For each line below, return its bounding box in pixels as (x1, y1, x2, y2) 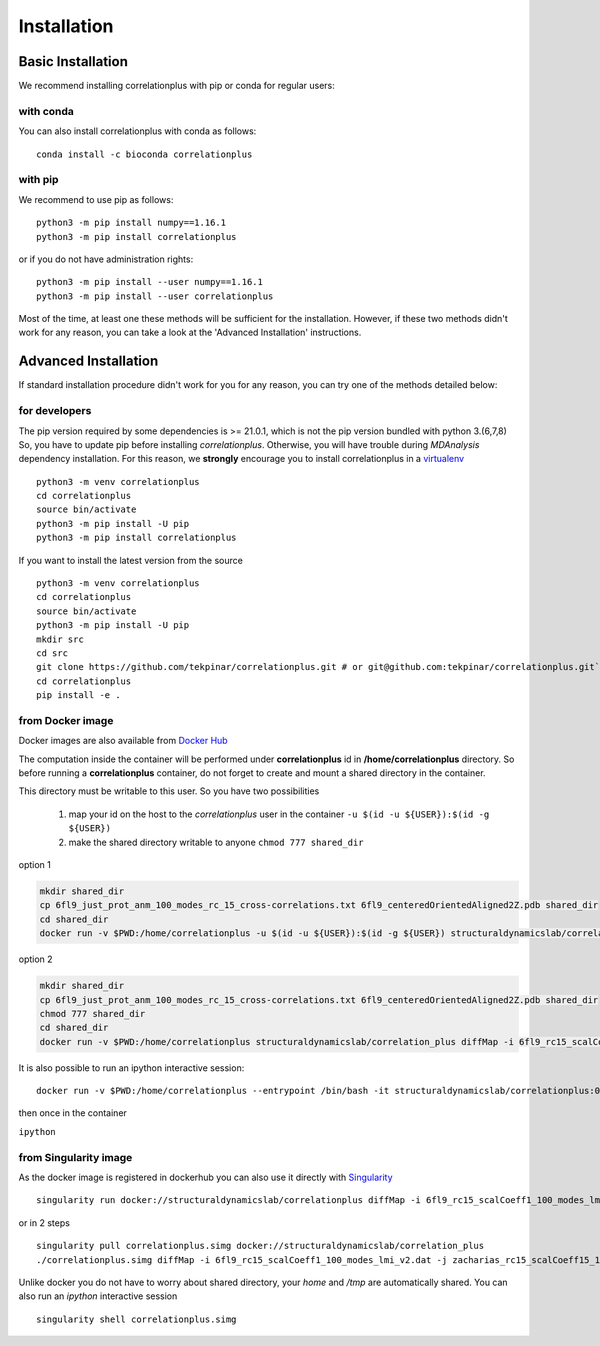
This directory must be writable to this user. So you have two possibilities (18, 785, 320, 797)
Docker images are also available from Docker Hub (18, 735, 229, 747)
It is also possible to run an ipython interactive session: (18, 1061, 245, 1074)
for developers (18, 404, 92, 418)
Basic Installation (18, 53, 129, 70)
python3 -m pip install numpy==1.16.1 (36, 217, 227, 229)
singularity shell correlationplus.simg (36, 1313, 237, 1325)
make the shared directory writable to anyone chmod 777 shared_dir (68, 836, 364, 848)
